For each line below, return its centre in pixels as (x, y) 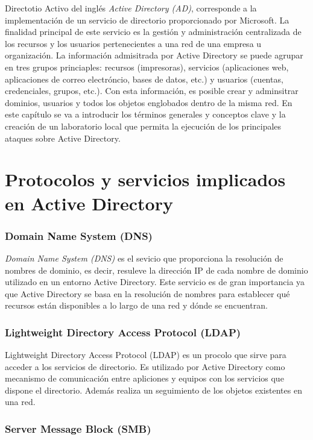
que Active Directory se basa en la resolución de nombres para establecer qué (147, 293)
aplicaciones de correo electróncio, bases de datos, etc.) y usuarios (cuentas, (144, 79)
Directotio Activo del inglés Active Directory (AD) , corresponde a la (131, 8)
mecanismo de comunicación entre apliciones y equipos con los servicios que (144, 378)
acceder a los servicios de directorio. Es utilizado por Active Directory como (145, 366)
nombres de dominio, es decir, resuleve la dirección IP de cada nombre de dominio (156, 270)
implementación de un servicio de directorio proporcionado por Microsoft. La (147, 20)
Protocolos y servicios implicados (145, 179)
